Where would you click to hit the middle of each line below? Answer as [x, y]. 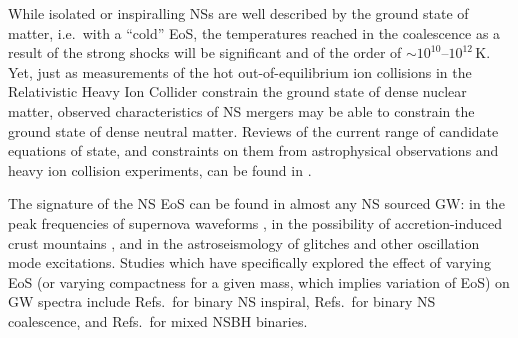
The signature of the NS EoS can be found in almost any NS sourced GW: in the [256, 203]
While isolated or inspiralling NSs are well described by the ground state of [238, 13]
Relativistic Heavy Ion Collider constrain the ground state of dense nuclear [237, 91]
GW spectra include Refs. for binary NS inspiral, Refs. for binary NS [222, 301]
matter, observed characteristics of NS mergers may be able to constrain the [241, 110]
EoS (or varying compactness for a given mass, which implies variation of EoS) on [259, 281]
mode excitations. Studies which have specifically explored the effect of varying [249, 262]
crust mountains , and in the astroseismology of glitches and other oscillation [244, 242]
